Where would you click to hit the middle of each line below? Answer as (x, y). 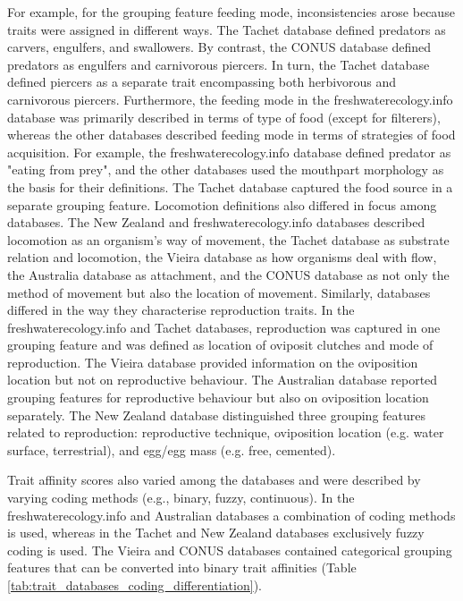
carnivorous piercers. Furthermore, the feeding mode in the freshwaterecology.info (230, 99)
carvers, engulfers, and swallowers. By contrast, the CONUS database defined (219, 47)
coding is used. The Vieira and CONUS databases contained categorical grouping (230, 550)
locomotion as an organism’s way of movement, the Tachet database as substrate (228, 239)
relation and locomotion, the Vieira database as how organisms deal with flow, (222, 257)
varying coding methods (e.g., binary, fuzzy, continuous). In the (181, 498)
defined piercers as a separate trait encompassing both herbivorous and (202, 82)
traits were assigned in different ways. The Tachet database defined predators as (227, 29)
